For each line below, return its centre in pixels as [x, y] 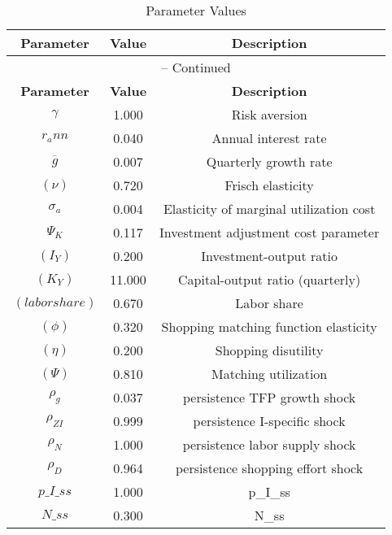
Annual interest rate [269, 138]
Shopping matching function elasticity [269, 326]
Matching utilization [270, 374]
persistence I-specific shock [269, 421]
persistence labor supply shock [269, 444]
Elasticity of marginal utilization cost [269, 209]
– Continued [196, 67]
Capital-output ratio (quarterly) [270, 279]
